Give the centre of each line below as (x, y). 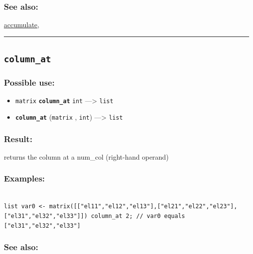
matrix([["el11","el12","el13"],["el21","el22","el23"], (143, 207)
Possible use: (29, 82)
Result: (18, 138)
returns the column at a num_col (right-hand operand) (86, 156)
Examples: (25, 178)
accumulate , (22, 25)
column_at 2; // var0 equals (138, 216)
